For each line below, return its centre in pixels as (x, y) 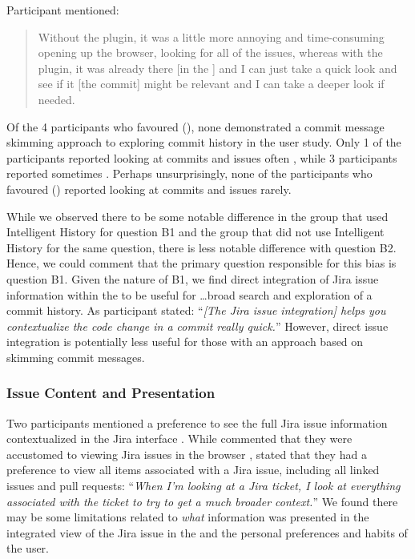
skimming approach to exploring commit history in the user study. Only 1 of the (204, 142)
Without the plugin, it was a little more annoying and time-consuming (211, 36)
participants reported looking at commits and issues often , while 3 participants (202, 157)
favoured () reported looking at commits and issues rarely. (149, 189)
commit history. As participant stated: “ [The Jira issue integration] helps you (196, 310)
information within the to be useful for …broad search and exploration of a (189, 294)
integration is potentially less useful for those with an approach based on (185, 342)
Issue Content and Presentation (111, 393)
